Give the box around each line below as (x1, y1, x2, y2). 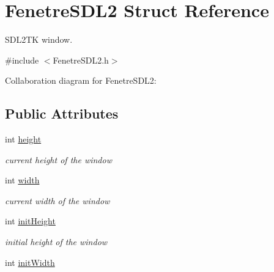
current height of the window (5, 153, 112, 166)
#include (5, 53, 39, 66)
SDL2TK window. (5, 33, 73, 46)
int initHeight (5, 215, 56, 227)
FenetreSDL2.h (53, 53, 109, 66)
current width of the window (5, 194, 110, 207)
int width (5, 174, 40, 186)
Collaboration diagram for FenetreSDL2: (5, 74, 157, 87)
